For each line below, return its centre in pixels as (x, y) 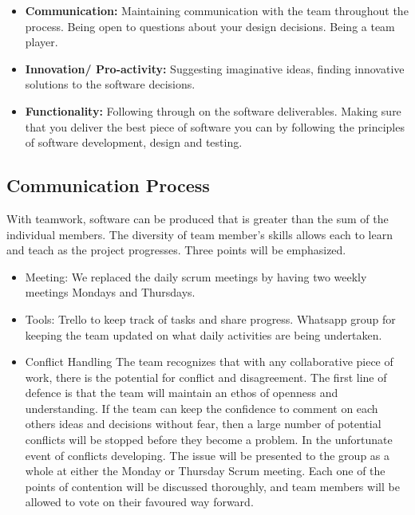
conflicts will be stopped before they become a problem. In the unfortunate (209, 440)
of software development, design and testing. (134, 142)
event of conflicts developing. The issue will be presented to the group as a (207, 455)
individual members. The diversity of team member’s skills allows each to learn (200, 234)
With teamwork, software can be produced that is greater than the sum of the (198, 218)
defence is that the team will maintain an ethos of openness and (182, 393)
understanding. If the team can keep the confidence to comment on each (202, 408)
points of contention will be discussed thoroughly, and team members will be (212, 486)
